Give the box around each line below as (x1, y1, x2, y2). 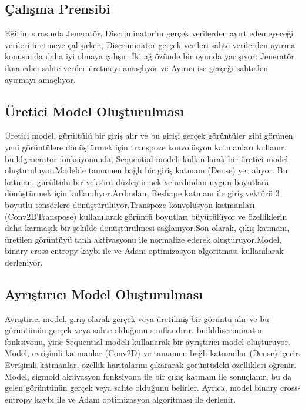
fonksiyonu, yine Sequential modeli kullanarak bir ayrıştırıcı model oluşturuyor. (5, 335, 290, 347)
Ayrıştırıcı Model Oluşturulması (5, 284, 203, 303)
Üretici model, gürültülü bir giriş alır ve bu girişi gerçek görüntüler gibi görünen (5, 129, 293, 142)
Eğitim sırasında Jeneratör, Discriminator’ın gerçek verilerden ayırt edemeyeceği (5, 27, 294, 39)
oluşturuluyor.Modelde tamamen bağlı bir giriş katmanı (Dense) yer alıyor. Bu (5, 164, 288, 176)
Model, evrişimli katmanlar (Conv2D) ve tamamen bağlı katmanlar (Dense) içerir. (5, 347, 301, 359)
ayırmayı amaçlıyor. (5, 73, 76, 85)
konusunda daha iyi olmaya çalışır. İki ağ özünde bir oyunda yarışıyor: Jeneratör (5, 50, 294, 62)
